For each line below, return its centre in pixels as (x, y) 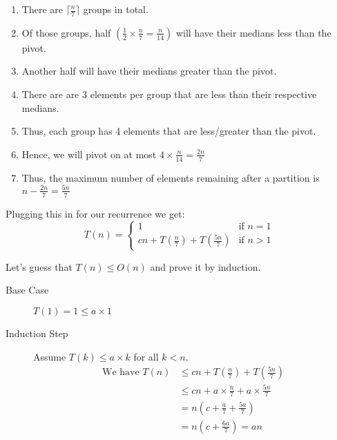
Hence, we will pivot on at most (89, 154)
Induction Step (37, 333)
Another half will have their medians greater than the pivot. (149, 71)
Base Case (27, 290)
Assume (50, 356)
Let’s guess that (39, 266)
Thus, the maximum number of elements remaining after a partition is (171, 177)
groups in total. (116, 9)
